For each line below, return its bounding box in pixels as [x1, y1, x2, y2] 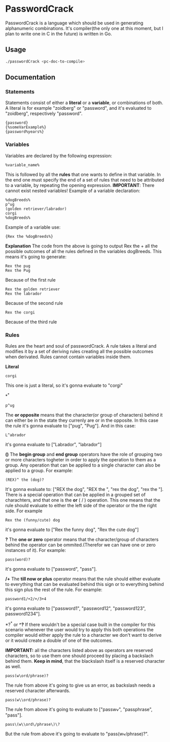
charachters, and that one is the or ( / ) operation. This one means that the [5, 497, 161, 503]
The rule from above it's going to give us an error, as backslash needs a [5, 682, 155, 689]
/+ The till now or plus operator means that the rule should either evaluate [5, 575, 161, 582]
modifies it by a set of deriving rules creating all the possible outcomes [5, 348, 154, 354]
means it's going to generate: [5, 254, 67, 260]
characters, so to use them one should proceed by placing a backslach [5, 653, 154, 659]
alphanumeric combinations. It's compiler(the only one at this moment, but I [5, 25, 163, 31]
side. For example [5, 508, 43, 514]
